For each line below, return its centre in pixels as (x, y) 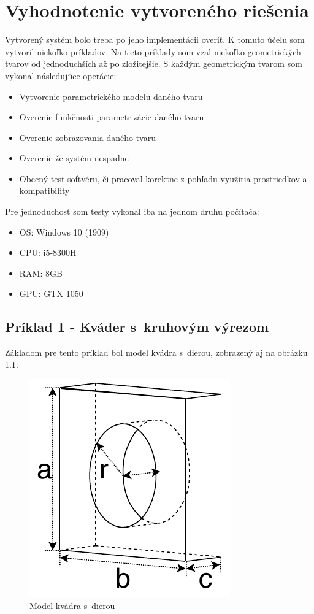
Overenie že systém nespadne (74, 158)
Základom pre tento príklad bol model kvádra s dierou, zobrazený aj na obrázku (156, 352)
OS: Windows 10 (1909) (64, 232)
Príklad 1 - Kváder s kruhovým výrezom (137, 327)
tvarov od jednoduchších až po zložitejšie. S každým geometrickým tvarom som (154, 63)
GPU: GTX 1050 (51, 294)
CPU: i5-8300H (48, 252)
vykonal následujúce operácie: (61, 75)
